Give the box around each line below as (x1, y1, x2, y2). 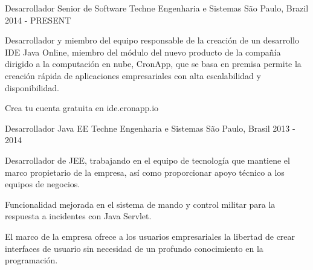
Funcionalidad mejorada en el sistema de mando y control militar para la (5, 198, 276, 210)
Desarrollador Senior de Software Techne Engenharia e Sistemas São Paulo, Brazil (5, 2, 309, 14)
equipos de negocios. (5, 178, 80, 190)
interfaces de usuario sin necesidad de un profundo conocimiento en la (5, 242, 263, 254)
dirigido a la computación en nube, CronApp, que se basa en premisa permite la (5, 57, 302, 70)
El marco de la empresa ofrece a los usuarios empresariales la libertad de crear (5, 230, 295, 242)
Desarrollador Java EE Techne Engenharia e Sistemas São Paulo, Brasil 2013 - (5, 121, 295, 134)
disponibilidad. (5, 81, 59, 94)
